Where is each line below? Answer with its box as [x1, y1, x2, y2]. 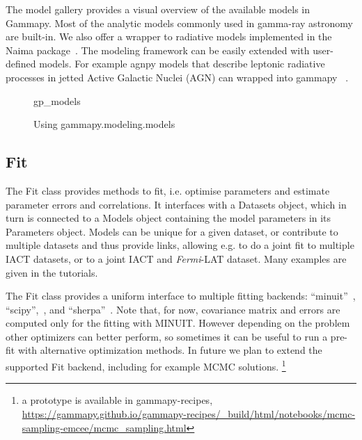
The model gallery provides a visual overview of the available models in [6, 2, 310, 16]
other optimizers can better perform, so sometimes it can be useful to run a [6, 329, 328, 343]
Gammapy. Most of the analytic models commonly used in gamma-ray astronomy [6, 15, 354, 30]
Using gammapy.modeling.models [33, 117, 175, 131]
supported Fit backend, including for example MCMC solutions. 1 [6, 357, 286, 373]
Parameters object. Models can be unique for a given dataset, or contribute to [6, 224, 338, 238]
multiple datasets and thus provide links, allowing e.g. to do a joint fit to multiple [6, 238, 354, 252]
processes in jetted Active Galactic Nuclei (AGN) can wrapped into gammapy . [6, 70, 349, 84]
